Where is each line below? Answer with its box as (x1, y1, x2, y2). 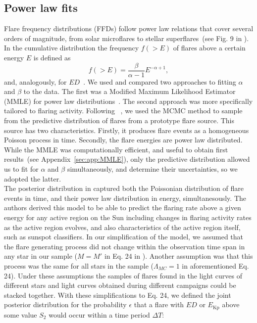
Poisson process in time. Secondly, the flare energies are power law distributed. (4, 135, 243, 145)
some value (4, 309, 37, 320)
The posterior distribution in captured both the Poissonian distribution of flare (4, 183, 244, 193)
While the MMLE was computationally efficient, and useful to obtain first (4, 144, 228, 154)
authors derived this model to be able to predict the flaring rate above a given (4, 202, 241, 213)
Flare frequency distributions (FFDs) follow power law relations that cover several (4, 23, 254, 34)
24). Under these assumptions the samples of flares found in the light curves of (4, 270, 242, 280)
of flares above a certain (173, 43, 246, 53)
